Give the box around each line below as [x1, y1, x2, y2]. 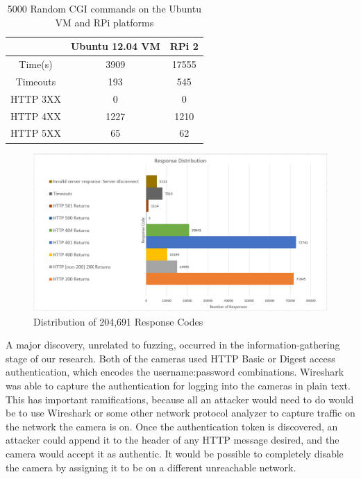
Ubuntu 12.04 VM [70, 39, 160, 53]
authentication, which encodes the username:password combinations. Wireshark [6, 364, 344, 379]
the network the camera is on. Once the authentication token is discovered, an [6, 419, 338, 433]
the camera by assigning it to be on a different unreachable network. [6, 460, 296, 474]
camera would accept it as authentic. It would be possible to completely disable [6, 446, 344, 460]
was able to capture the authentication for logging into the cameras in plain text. [6, 378, 351, 393]
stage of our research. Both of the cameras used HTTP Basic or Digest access [6, 351, 335, 365]
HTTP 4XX [10, 108, 61, 123]
